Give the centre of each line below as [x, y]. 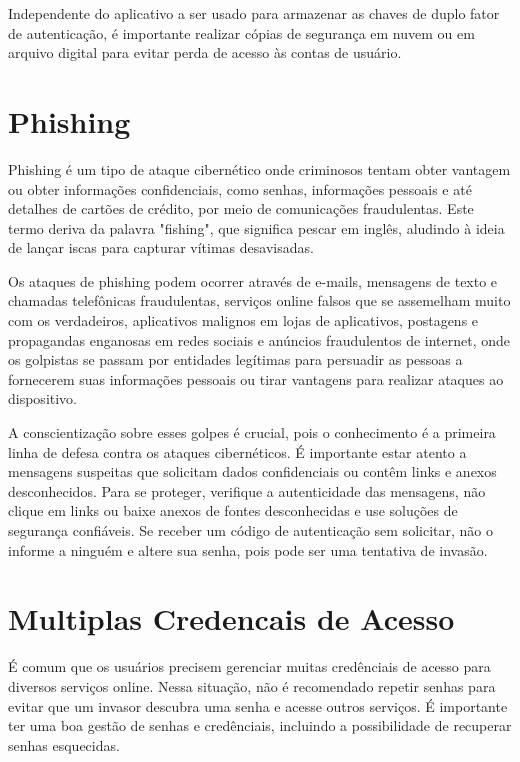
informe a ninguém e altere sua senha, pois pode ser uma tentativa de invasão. [248, 549]
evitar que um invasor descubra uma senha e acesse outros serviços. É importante [258, 705]
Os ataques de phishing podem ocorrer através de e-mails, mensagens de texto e [253, 280]
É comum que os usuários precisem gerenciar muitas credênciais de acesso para [249, 666]
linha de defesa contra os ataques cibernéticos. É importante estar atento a [237, 451]
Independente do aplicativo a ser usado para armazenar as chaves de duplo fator [254, 13]
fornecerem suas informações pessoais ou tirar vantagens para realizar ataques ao [256, 378]
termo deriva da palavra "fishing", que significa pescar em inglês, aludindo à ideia [256, 227]
